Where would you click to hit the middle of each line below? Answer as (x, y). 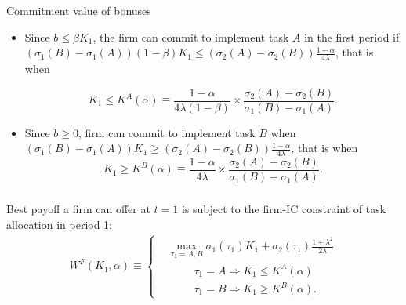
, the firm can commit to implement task (191, 36)
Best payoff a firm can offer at (78, 209)
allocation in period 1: (60, 224)
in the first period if (352, 36)
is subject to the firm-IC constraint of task (284, 209)
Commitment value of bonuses (79, 10)
